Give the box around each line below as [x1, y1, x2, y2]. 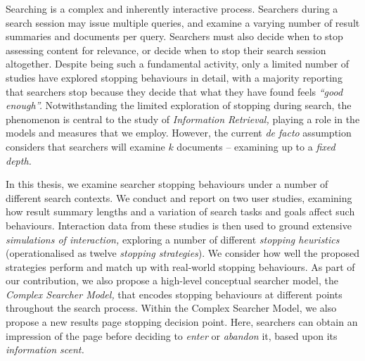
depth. [6, 153, 32, 167]
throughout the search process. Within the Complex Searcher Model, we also [6, 300, 337, 315]
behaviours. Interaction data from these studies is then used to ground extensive [6, 217, 352, 232]
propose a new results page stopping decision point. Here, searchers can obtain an [6, 315, 358, 329]
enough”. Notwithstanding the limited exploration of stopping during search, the [6, 98, 352, 113]
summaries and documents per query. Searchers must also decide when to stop [6, 29, 343, 44]
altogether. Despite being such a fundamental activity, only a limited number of [6, 56, 350, 71]
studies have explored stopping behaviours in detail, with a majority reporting [6, 70, 342, 84]
